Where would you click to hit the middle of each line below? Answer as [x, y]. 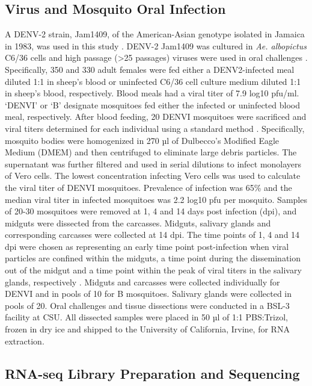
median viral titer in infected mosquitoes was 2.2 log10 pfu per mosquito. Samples [156, 199]
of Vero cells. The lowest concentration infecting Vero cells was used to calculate [153, 176]
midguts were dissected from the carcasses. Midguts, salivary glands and [138, 223]
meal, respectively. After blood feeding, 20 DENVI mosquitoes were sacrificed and [156, 117]
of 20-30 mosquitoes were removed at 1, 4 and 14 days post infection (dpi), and [151, 211]
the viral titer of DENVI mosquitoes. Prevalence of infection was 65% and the [148, 187]
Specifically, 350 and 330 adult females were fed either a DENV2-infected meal [150, 69]
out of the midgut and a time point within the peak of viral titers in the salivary [153, 270]
